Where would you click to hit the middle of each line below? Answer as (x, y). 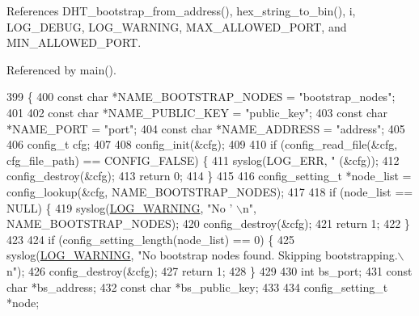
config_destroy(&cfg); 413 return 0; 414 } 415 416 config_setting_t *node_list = (209, 176)
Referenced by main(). (61, 69)
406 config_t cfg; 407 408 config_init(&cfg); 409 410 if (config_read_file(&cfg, (202, 144)
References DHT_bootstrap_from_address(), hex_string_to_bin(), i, (181, 11)
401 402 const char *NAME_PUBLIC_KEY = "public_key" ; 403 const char (197, 112)
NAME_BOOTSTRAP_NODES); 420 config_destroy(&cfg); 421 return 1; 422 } (208, 223)
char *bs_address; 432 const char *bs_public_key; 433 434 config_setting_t (197, 287)
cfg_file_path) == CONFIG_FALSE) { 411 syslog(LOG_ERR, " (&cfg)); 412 (203, 160)
